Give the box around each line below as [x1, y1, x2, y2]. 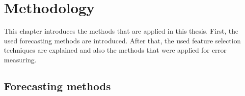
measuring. [4, 54, 37, 64]
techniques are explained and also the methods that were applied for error [4, 45, 227, 55]
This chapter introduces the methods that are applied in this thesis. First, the [4, 26, 239, 36]
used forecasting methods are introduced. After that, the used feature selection [4, 35, 241, 45]
